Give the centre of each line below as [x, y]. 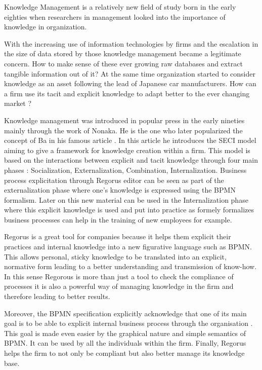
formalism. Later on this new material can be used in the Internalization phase [126, 199]
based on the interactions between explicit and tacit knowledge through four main [131, 160]
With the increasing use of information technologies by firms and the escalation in [131, 43]
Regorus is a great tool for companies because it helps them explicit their [118, 236]
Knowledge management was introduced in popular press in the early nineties [124, 120]
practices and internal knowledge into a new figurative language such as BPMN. [128, 247]
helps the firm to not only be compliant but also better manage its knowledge [124, 353]
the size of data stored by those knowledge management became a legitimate [123, 53]
